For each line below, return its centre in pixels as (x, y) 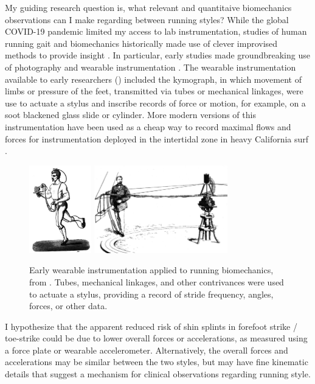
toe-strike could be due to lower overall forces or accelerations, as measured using (156, 338)
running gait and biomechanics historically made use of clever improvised (141, 43)
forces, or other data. (68, 306)
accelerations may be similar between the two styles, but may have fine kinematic (157, 362)
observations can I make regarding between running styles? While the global (147, 19)
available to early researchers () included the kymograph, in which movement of (153, 79)
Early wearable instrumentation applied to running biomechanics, (151, 270)
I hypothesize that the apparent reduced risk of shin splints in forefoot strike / (151, 326)
